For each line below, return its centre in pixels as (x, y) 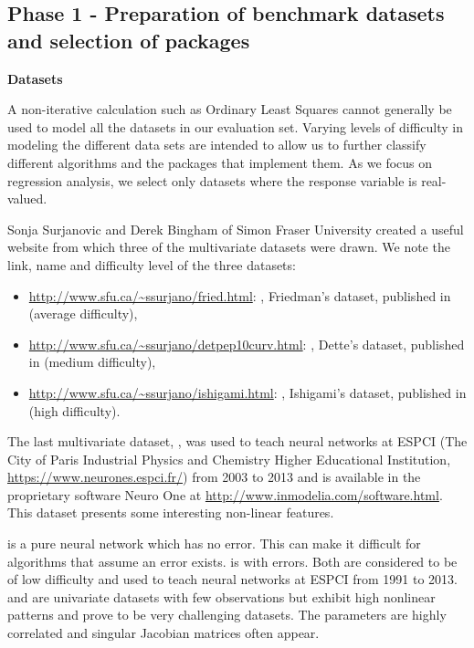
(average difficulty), (83, 314)
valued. (27, 199)
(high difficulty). (74, 410)
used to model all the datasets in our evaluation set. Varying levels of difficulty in (236, 126)
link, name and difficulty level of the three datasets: (152, 264)
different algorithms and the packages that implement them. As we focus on (220, 162)
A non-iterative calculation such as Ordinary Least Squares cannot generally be (230, 109)
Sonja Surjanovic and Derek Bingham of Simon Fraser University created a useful (236, 229)
